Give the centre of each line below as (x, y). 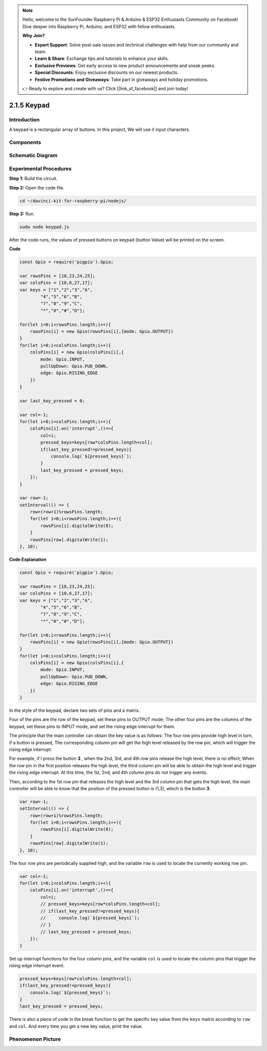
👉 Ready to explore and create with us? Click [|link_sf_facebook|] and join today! (105, 88)
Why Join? (34, 36)
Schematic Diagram (33, 155)
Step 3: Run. (22, 214)
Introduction (24, 120)
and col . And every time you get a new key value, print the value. (76, 1026)
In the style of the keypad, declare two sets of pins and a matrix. (75, 711)
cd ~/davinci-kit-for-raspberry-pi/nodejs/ (73, 201)
